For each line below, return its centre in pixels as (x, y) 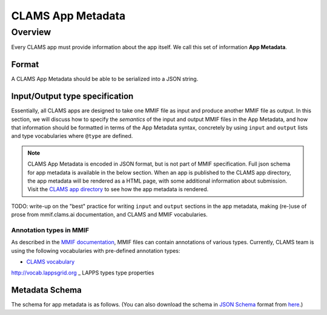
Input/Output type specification (72, 96)
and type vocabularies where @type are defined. (72, 136)
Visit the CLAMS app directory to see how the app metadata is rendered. (118, 189)
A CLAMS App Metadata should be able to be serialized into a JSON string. (105, 79)
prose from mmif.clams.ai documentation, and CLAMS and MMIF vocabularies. (110, 215)
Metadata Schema (46, 290)
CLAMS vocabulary (51, 262)
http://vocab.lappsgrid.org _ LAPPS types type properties (83, 273)
